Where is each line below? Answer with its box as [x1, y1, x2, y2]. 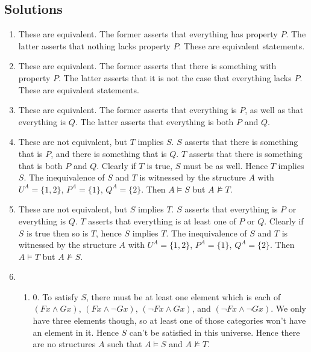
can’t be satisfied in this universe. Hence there [129, 326, 300, 338]
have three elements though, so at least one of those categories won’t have [33, 314, 306, 327]
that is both [18, 159, 63, 171]
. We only [271, 302, 306, 315]
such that [107, 338, 142, 350]
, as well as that [245, 103, 304, 116]
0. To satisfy [33, 290, 78, 303]
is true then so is [27, 226, 89, 239]
